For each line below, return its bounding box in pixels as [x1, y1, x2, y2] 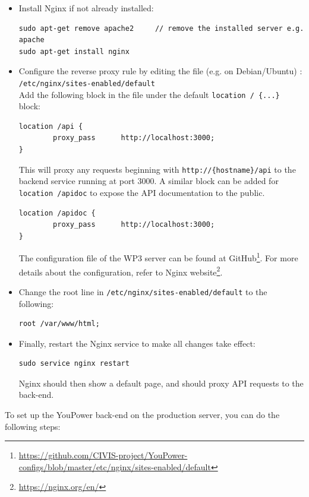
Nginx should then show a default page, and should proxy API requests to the [18, 376, 304, 389]
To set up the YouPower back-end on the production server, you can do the [5, 409, 280, 421]
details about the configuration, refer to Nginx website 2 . [18, 264, 223, 278]
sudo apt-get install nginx [18, 47, 130, 56]
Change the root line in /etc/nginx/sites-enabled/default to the [18, 285, 267, 297]
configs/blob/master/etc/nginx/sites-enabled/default [18, 460, 211, 473]
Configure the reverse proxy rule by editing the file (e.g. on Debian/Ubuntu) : [18, 65, 302, 77]
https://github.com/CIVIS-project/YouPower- [18, 449, 188, 461]
